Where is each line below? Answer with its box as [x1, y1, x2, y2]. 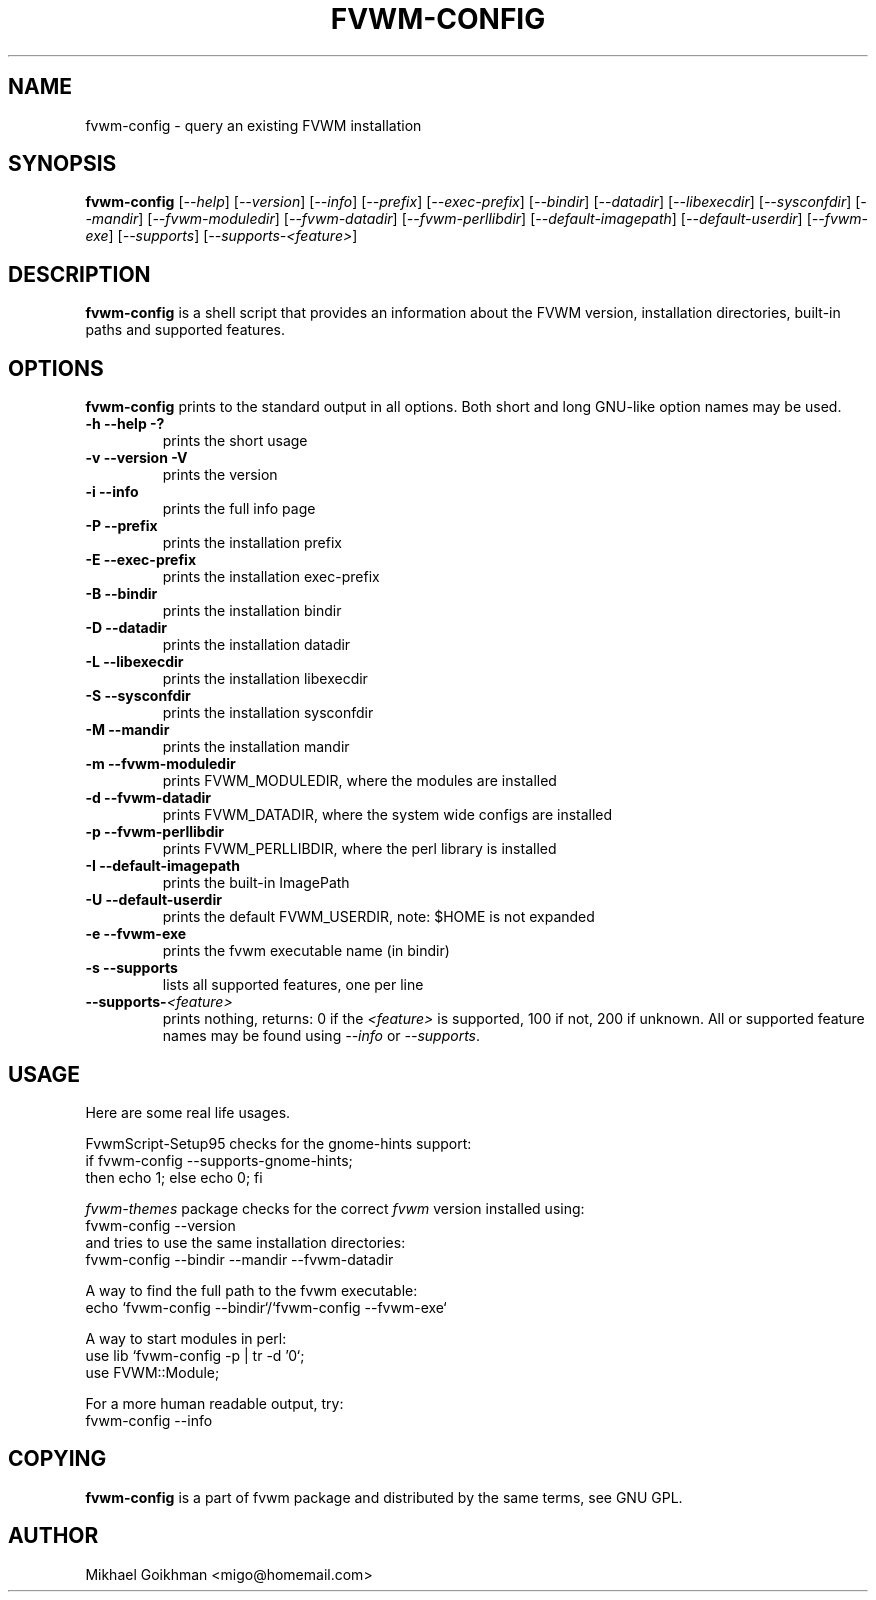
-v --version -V [85, 449, 188, 467]
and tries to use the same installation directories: [85, 1233, 406, 1251]
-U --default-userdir [85, 891, 222, 909]
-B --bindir [85, 585, 158, 603]
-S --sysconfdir [85, 687, 191, 705]
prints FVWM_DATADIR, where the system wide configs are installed [162, 806, 613, 824]
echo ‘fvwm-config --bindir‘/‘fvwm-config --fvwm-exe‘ [85, 1298, 447, 1316]
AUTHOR [8, 1523, 99, 1549]
